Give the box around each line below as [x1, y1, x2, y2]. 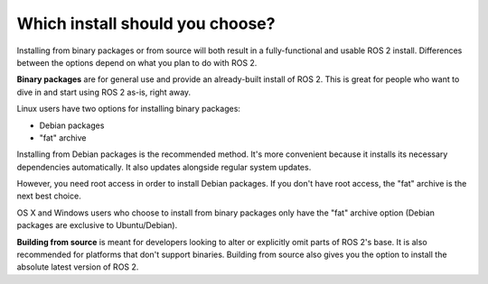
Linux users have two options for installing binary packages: [16, 104, 241, 115]
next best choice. [16, 190, 81, 202]
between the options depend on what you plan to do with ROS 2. [16, 57, 258, 68]
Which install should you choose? [16, 14, 276, 33]
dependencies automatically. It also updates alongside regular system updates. [16, 161, 312, 172]
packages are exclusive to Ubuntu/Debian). [16, 220, 178, 231]
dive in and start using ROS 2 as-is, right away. [16, 87, 192, 97]
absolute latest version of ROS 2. [16, 261, 139, 272]
